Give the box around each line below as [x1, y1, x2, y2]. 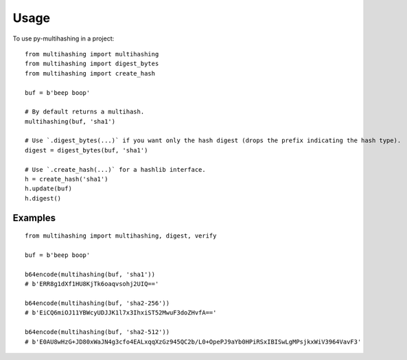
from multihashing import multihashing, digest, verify [25, 232, 217, 240]
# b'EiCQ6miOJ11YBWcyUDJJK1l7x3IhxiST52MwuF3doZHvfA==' [25, 309, 217, 317]
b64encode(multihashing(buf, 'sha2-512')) [25, 328, 170, 336]
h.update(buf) [25, 185, 72, 192]
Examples [12, 212, 56, 223]
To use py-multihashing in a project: [12, 34, 115, 43]
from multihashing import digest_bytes [25, 60, 159, 68]
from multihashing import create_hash [25, 69, 156, 77]
